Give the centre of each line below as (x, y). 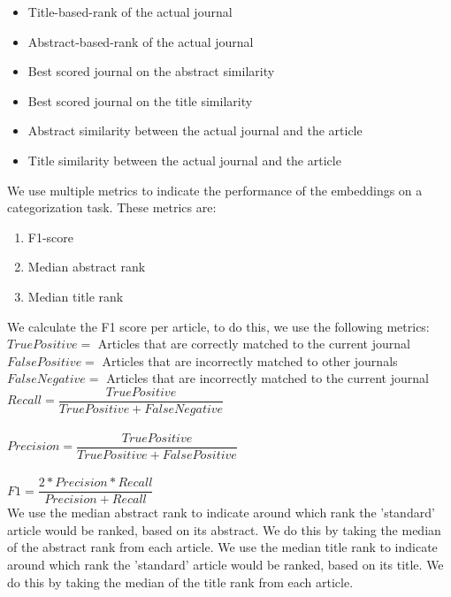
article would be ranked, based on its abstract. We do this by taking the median (224, 529)
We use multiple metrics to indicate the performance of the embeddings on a (215, 190)
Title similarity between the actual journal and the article (184, 160)
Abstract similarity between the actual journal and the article (195, 130)
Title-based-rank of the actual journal (130, 11)
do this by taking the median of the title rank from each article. (180, 582)
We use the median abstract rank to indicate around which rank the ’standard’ (221, 513)
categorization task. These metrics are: (112, 207)
